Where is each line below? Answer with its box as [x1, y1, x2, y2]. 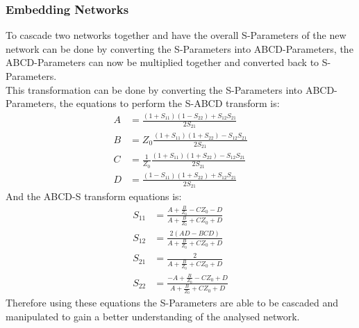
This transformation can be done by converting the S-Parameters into [6, 82, 303, 97]
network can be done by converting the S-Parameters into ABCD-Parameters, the [6, 41, 353, 56]
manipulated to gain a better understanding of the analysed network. [6, 309, 300, 323]
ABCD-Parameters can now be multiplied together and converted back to [6, 55, 319, 69]
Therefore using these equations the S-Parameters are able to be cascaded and [6, 295, 339, 310]
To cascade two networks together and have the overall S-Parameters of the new [6, 28, 347, 42]
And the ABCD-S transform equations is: [6, 189, 182, 204]
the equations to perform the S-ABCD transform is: [59, 96, 280, 110]
